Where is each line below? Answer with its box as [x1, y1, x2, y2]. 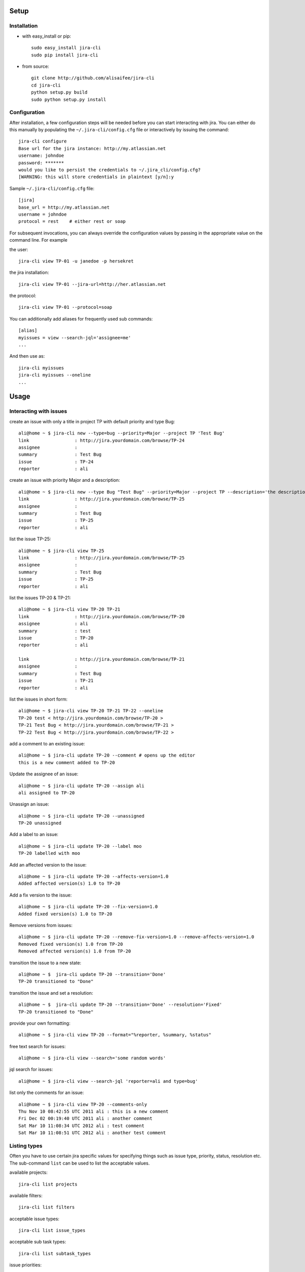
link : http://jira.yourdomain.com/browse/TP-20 [18, 614, 185, 619]
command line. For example [9, 237, 68, 243]
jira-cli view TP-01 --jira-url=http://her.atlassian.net [18, 281, 166, 287]
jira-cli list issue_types [18, 1228, 86, 1233]
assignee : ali [18, 621, 88, 627]
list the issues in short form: [9, 696, 68, 702]
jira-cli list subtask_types [18, 1251, 91, 1256]
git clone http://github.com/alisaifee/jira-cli [31, 75, 155, 81]
